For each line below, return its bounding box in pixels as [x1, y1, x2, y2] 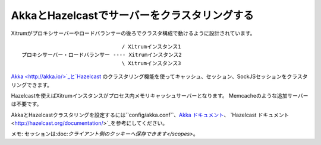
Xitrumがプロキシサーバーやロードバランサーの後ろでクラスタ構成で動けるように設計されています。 [11, 30, 256, 37]
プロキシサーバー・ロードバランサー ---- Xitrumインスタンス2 [21, 51, 182, 59]
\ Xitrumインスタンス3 [121, 60, 181, 66]
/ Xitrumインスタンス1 [121, 43, 181, 50]
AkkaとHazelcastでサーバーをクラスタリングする [11, 9, 254, 22]
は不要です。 [11, 101, 42, 108]
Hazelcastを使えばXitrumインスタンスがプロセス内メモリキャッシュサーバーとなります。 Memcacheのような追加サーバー [11, 92, 309, 99]
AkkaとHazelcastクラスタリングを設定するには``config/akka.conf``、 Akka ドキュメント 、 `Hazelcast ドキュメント [11, 111, 289, 118]
